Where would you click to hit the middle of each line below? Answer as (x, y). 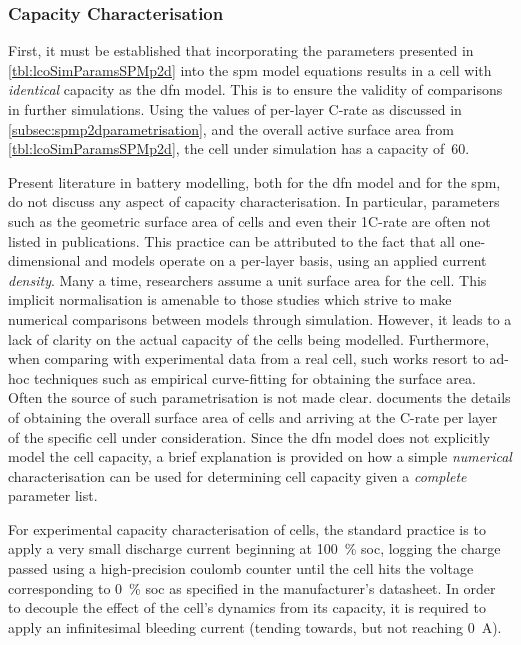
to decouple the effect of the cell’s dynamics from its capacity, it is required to (247, 607)
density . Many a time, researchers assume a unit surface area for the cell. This (247, 279)
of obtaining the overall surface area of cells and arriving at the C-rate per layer (253, 416)
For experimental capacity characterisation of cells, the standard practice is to (247, 528)
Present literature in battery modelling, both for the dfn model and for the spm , (254, 181)
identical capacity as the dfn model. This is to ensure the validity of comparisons (255, 89)
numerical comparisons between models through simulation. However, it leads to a (260, 318)
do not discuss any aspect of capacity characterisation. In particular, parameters (254, 201)
